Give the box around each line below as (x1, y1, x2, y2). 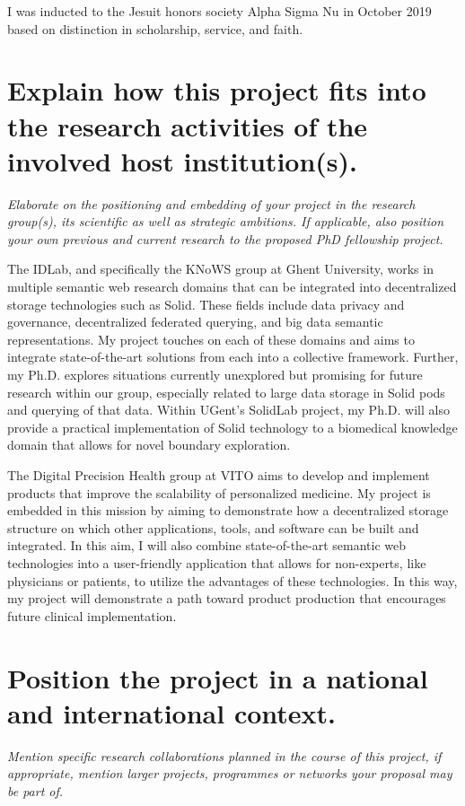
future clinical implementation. (7, 606, 177, 625)
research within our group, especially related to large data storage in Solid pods (7, 382, 445, 401)
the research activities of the (7, 107, 368, 144)
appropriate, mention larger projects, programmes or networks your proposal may (7, 764, 452, 783)
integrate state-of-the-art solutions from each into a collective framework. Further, (7, 347, 459, 366)
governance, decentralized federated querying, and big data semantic (7, 312, 383, 331)
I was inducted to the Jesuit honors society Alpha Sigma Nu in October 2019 (7, 2, 432, 20)
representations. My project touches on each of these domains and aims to (7, 329, 415, 348)
